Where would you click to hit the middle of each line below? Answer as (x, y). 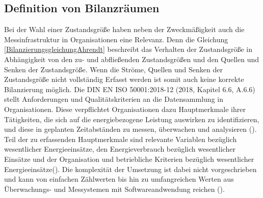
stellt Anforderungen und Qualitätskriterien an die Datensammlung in (114, 99)
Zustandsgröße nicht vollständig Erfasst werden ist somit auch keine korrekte (124, 79)
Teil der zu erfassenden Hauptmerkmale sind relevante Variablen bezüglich (121, 139)
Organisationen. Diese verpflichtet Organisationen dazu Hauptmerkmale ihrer (125, 109)
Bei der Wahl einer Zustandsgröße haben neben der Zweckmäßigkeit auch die (124, 29)
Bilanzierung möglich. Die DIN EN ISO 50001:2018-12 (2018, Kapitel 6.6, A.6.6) (130, 89)
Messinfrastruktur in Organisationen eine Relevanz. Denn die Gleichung (116, 39)
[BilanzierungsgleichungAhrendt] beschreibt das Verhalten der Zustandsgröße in (128, 49)
